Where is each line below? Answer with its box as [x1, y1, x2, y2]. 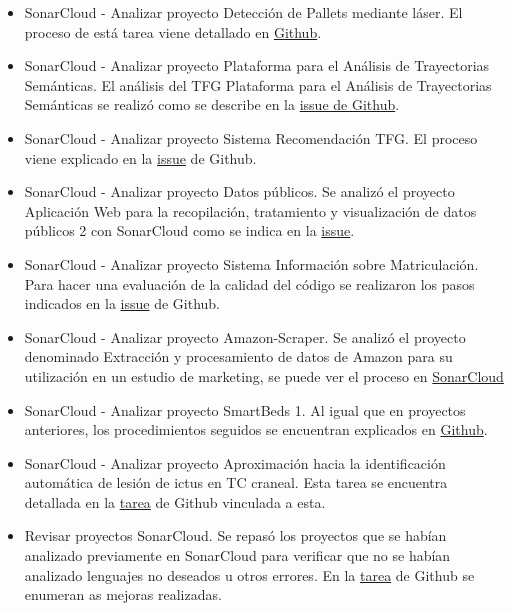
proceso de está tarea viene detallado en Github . [24, 21, 322, 42]
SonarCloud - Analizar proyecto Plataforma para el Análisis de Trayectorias [24, 55, 490, 76]
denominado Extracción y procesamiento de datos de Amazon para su [24, 346, 453, 367]
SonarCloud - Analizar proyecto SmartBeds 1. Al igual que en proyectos [24, 399, 466, 420]
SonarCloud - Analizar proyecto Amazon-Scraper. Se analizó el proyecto [24, 326, 466, 347]
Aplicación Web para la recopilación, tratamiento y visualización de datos [24, 200, 477, 221]
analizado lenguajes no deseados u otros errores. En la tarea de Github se [24, 564, 475, 585]
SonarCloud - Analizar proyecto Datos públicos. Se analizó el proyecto [24, 181, 455, 202]
